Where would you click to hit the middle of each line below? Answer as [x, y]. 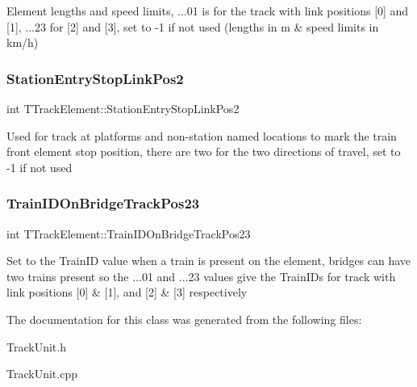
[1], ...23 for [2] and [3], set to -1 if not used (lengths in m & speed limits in [193, 26]
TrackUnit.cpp [42, 374]
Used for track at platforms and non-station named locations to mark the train [202, 135]
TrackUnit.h [36, 346]
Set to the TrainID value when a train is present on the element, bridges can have [209, 261]
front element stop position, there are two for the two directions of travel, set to [204, 151]
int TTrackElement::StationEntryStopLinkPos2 [123, 108]
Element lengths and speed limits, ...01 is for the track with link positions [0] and [208, 11]
